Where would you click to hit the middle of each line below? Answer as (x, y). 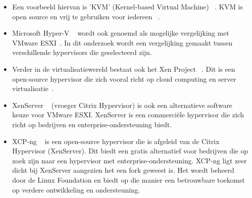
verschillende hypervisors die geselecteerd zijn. (82, 52)
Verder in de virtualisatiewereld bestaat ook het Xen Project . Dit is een (124, 69)
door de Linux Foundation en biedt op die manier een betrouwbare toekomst (128, 179)
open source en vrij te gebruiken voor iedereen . (86, 16)
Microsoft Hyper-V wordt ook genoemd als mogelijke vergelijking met (121, 33)
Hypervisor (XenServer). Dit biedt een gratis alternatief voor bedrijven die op (130, 151)
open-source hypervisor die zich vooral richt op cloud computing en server (124, 78)
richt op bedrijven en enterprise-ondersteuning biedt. (92, 124)
